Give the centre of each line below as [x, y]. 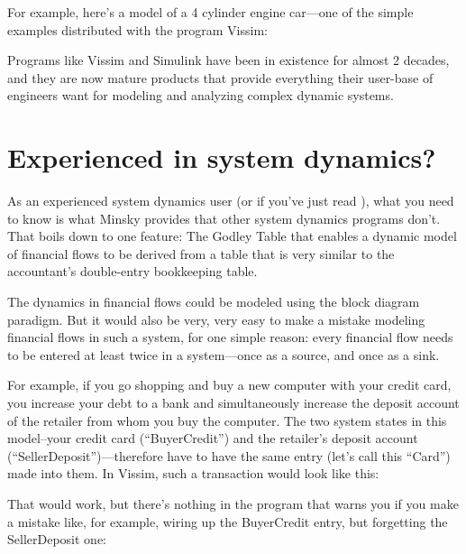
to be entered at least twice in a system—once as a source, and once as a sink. [224, 354]
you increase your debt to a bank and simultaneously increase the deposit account [233, 403]
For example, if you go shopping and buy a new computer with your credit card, [229, 385]
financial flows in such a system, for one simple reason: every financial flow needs [230, 337]
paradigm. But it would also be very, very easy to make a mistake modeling [216, 319]
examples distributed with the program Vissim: [137, 29]
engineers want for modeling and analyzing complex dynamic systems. [201, 95]
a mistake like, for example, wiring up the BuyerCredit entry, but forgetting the [228, 521]
